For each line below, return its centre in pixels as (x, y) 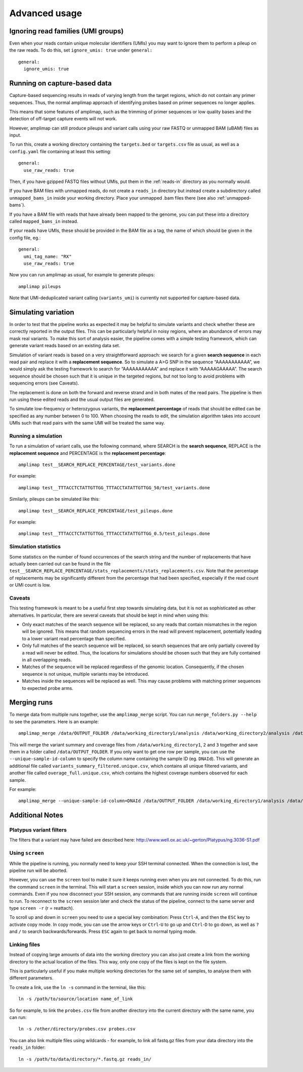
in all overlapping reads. (47, 660)
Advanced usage (46, 13)
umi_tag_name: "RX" (47, 256)
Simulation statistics (35, 547)
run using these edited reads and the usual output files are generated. (82, 399)
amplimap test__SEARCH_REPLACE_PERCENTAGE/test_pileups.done (95, 511)
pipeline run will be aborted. (38, 871)
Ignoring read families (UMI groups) (66, 31)
